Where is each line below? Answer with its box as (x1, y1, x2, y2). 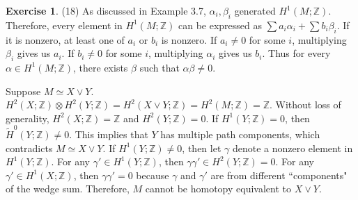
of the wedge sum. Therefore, (6, 181, 130, 196)
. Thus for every (262, 46, 331, 60)
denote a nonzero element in (232, 140, 353, 155)
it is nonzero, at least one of (6, 32, 125, 47)
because (136, 167, 169, 182)
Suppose (6, 83, 41, 98)
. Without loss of (270, 97, 341, 112)
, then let (182, 140, 221, 155)
